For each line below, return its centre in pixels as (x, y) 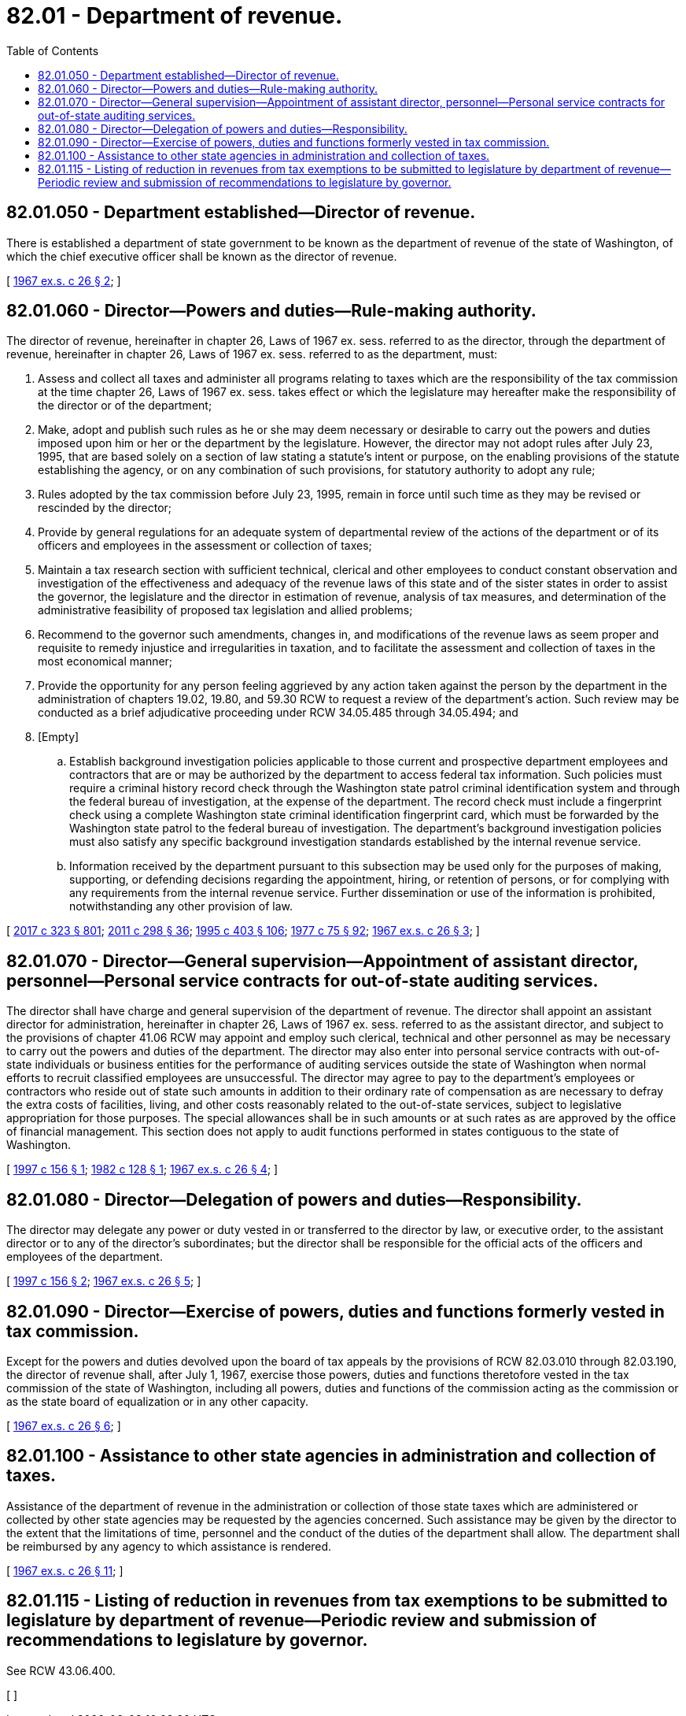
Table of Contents (53, 50)
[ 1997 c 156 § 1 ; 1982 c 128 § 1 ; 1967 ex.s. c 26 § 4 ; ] (142, 1169)
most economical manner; (105, 662)
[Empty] (59, 737)
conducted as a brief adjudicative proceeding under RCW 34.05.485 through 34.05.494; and (278, 713)
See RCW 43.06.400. (61, 1670)
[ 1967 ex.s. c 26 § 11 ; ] (65, 1570)
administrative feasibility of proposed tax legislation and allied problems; (225, 610)
